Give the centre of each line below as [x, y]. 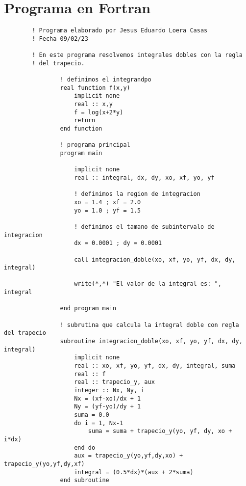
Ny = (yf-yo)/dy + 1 [108, 407]
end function [81, 129]
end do [85, 447]
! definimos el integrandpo [106, 80]
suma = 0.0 [92, 415]
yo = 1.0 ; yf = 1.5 [108, 210]
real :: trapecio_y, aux [114, 382]
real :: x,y [93, 104]
